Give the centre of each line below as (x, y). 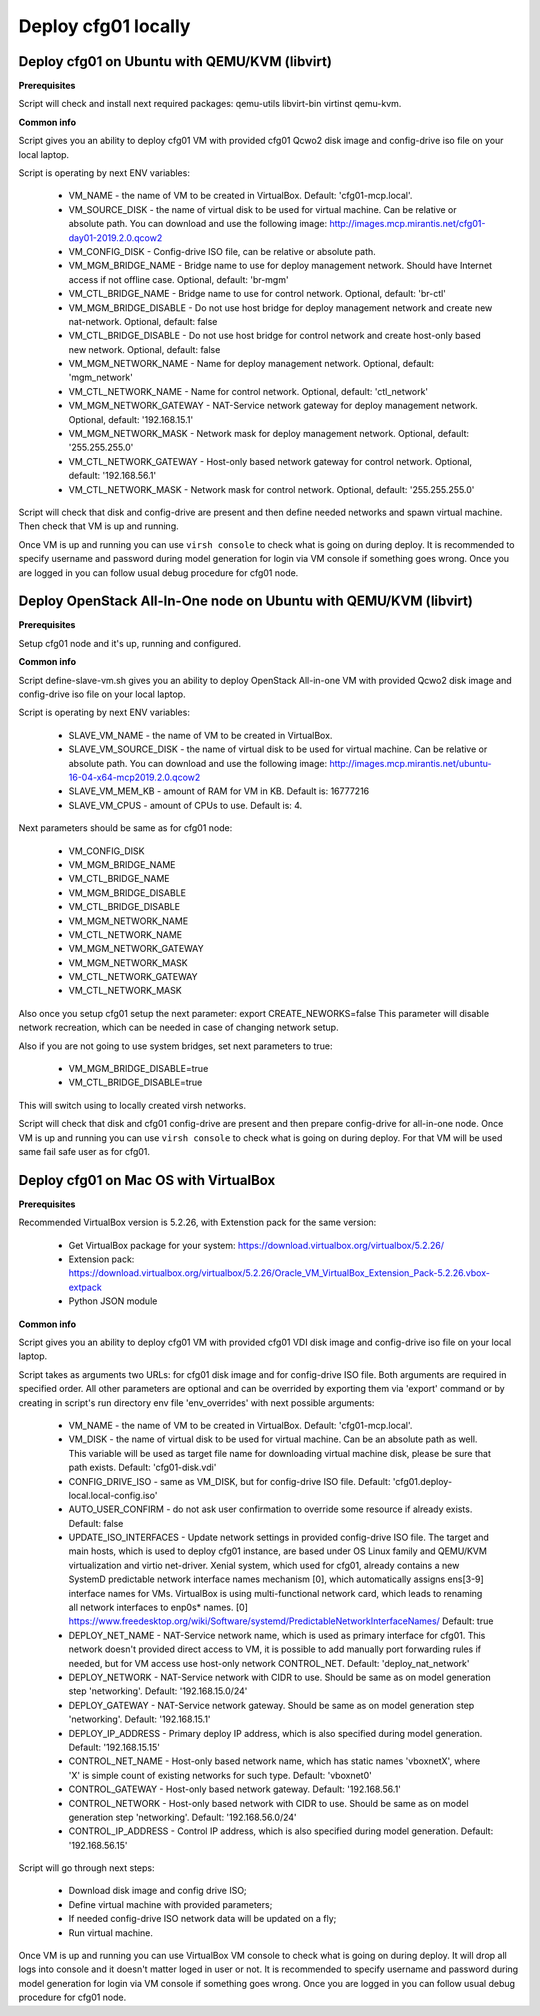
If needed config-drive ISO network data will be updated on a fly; (202, 1919)
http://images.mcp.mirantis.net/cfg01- (407, 224)
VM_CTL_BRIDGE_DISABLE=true (135, 1082)
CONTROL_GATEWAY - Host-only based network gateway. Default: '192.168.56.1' (235, 1789)
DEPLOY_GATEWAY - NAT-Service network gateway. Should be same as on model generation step (271, 1705)
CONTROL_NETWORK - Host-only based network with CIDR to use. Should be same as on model (268, 1803)
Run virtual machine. (111, 1932)
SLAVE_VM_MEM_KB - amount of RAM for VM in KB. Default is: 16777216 (219, 791)
